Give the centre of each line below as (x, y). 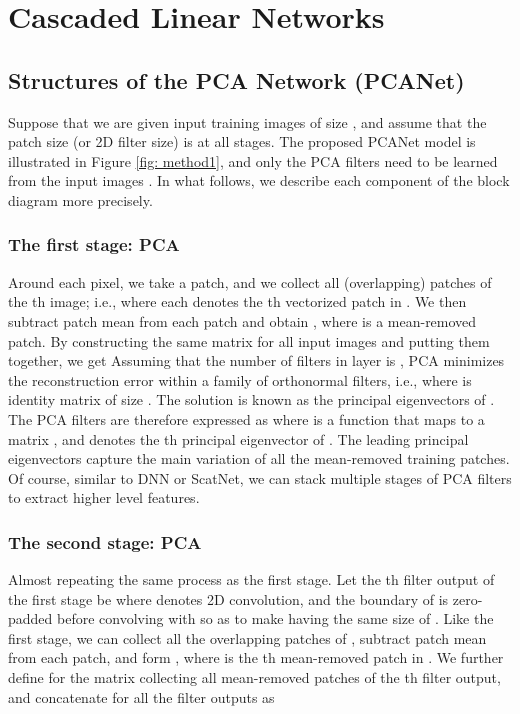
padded (30, 618)
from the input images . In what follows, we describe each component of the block (259, 180)
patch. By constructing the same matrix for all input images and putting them (249, 340)
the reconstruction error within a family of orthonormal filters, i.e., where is (240, 379)
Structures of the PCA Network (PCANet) (236, 79)
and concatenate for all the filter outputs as (141, 696)
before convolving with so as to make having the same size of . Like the (275, 618)
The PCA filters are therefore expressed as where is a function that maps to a (246, 418)
